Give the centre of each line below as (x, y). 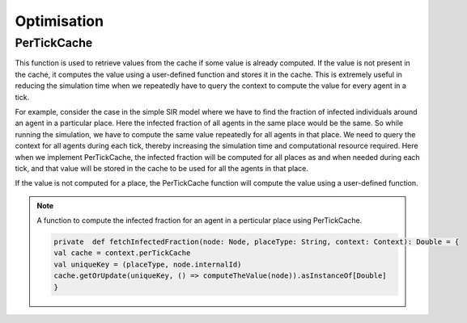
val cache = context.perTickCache (122, 253)
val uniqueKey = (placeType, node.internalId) (148, 264)
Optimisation (59, 21)
